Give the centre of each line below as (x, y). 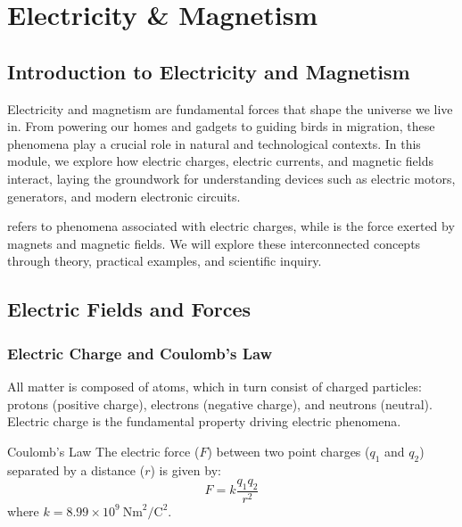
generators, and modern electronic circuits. (124, 196)
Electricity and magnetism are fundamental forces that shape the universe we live (230, 108)
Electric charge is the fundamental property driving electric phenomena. (204, 421)
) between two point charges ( (289, 451)
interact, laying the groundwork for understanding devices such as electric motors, (231, 178)
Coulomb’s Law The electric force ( (103, 451)
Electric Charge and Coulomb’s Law (140, 353)
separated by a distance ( (76, 469)
